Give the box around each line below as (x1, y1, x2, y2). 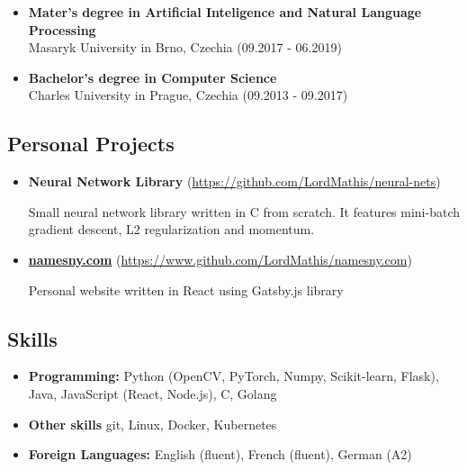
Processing (28, 20, 96, 39)
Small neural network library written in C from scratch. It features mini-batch (28, 202, 461, 221)
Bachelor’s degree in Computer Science (28, 68, 277, 86)
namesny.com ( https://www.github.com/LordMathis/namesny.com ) (28, 249, 412, 268)
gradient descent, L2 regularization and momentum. (28, 220, 315, 239)
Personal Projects (7, 130, 175, 158)
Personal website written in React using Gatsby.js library (28, 280, 344, 299)
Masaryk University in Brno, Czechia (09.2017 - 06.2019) (28, 38, 342, 57)
